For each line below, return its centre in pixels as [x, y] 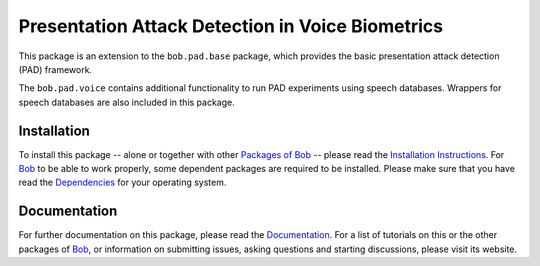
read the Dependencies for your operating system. [122, 182]
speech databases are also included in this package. [126, 102]
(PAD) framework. [55, 69]
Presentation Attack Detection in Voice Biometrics [231, 26]
